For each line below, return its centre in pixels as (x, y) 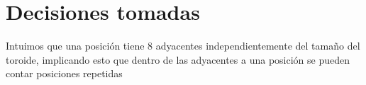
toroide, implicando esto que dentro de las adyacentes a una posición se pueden (178, 59)
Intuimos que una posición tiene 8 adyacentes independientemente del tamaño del (183, 46)
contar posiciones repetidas (64, 73)
